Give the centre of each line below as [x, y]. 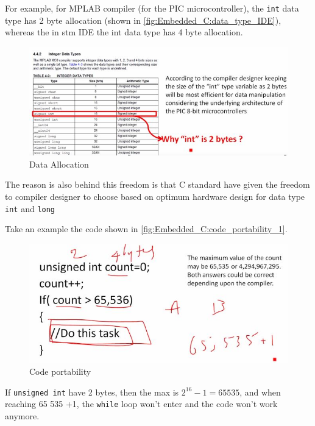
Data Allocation [59, 164]
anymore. [22, 415]
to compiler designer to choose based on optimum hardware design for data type [155, 197]
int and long [30, 208]
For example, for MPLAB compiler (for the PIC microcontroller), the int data [152, 8]
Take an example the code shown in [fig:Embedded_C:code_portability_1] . [146, 229]
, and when [260, 392]
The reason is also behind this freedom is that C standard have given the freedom [157, 184]
